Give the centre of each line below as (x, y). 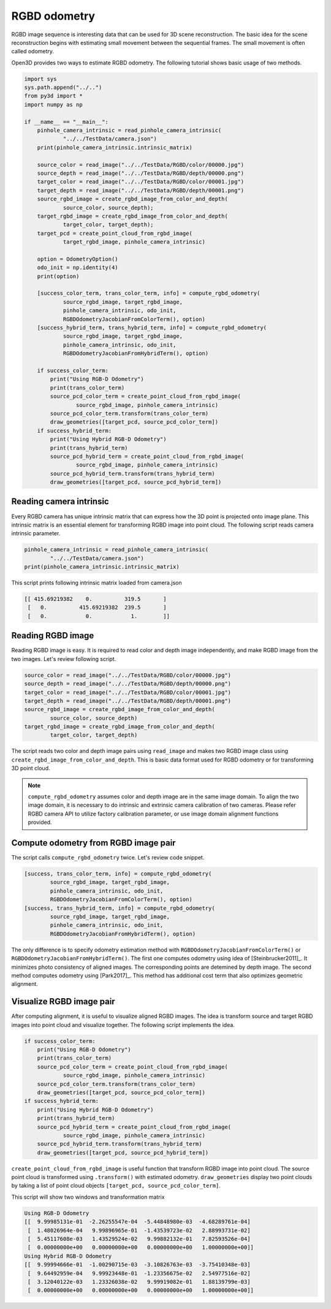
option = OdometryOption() (78, 259)
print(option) (58, 276)
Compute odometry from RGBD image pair (93, 843)
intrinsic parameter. (36, 533)
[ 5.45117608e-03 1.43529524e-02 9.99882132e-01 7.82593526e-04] (139, 1239)
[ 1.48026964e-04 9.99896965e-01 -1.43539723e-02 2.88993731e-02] (139, 1230)
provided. (40, 822)
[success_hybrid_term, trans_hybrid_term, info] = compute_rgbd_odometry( (152, 328)
